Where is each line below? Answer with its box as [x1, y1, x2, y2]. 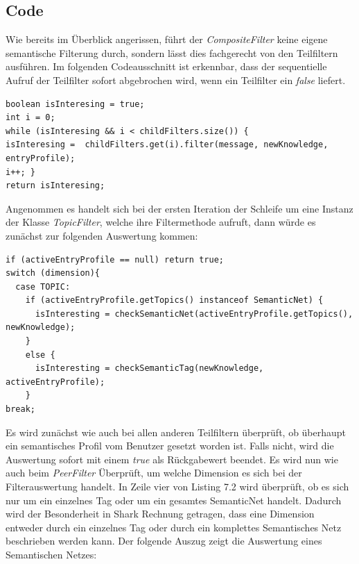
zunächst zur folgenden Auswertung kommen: [6, 228, 198, 242]
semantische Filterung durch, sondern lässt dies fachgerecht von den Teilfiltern [6, 45, 338, 60]
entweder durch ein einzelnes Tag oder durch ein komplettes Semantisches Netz [6, 520, 342, 534]
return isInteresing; [6, 181, 105, 191]
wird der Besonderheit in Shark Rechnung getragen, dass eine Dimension [6, 506, 315, 521]
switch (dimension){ [6, 268, 100, 279]
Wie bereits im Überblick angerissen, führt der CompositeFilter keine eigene [6, 32, 328, 47]
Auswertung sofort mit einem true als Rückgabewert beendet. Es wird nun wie [6, 451, 338, 466]
